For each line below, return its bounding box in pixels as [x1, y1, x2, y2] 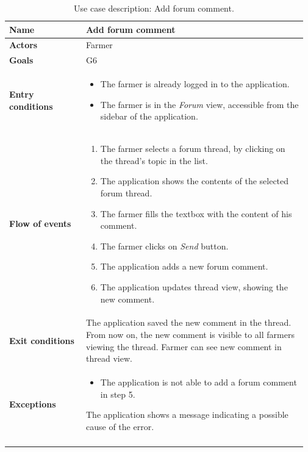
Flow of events [9, 217, 71, 230]
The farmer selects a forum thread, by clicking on [100, 142, 285, 155]
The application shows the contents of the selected [100, 174, 289, 187]
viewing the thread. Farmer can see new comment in [86, 340, 282, 353]
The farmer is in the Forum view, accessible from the [100, 98, 299, 110]
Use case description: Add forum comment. [74, 2, 234, 14]
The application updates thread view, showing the [100, 280, 288, 293]
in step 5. [100, 387, 135, 400]
